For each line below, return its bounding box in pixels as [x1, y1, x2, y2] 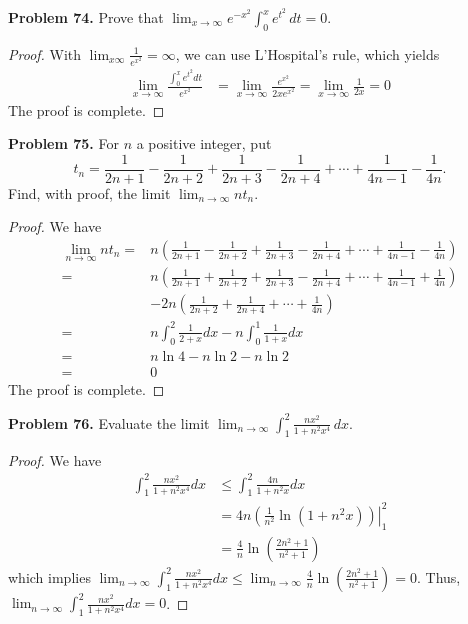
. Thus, [416, 566, 461, 587]
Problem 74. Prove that [8, 7, 164, 27]
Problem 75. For [8, 133, 119, 154]
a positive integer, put [136, 133, 272, 154]
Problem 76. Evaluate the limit [8, 412, 210, 433]
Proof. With [8, 43, 82, 64]
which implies [8, 566, 91, 587]
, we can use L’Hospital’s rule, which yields [175, 43, 440, 64]
